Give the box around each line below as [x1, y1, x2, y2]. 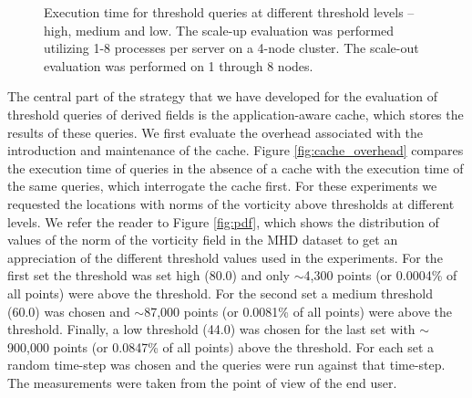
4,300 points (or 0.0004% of [303, 266, 457, 285]
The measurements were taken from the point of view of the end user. [7, 372, 397, 392]
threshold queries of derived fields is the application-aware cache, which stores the [7, 104, 464, 123]
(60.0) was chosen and [7, 301, 130, 320]
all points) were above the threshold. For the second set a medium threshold [7, 283, 433, 302]
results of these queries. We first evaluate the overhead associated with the [7, 122, 424, 141]
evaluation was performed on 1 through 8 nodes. [44, 56, 313, 75]
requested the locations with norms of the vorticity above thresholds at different [7, 194, 455, 213]
